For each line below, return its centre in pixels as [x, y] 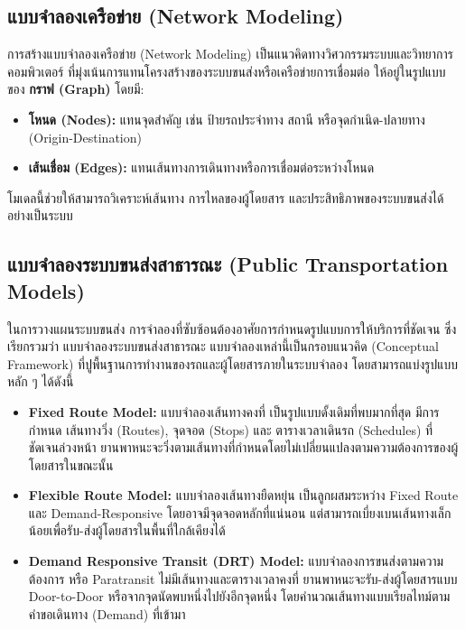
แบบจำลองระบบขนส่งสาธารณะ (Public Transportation [228, 264]
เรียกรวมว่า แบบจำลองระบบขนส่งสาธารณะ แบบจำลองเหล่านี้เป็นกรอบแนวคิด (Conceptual [223, 346]
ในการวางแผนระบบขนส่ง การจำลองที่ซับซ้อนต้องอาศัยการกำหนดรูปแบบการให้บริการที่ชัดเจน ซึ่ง [232, 328]
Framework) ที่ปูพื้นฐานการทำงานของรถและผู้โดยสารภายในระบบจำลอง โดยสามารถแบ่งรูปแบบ [232, 363]
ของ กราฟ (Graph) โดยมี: [76, 89]
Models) [46, 290]
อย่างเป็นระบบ [40, 215]
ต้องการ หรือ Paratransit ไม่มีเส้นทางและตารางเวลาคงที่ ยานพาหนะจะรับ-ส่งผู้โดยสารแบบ [243, 578]
